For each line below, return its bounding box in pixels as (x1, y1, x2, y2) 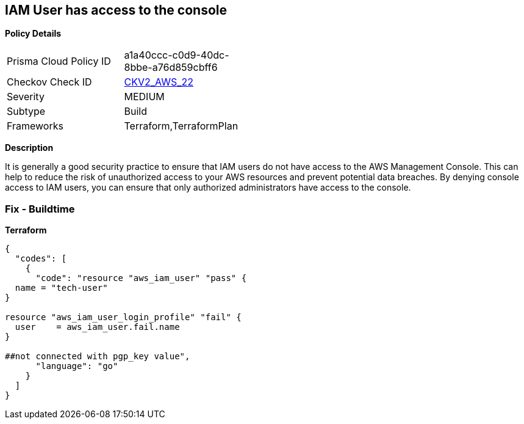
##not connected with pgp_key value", (5, 351, 190, 362)
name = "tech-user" (15, 283, 108, 293)
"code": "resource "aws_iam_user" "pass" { (35, 273, 247, 283)
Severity (7, 90, 45, 103)
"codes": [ (15, 254, 67, 264)
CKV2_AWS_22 (124, 76, 194, 89)
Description (5, 142, 54, 153)
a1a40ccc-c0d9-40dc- (124, 49, 229, 62)
